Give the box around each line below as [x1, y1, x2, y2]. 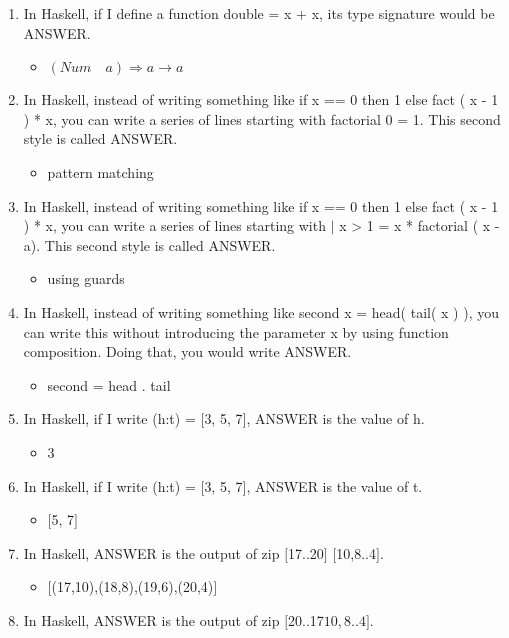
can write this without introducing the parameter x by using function [23, 321, 449, 342]
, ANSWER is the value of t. [246, 475, 423, 496]
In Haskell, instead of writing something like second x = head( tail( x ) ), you [23, 301, 499, 322]
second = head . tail [47, 374, 171, 395]
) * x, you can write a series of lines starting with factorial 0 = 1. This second [23, 108, 501, 129]
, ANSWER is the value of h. [246, 408, 425, 429]
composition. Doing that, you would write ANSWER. [23, 341, 352, 362]
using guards [47, 268, 125, 289]
